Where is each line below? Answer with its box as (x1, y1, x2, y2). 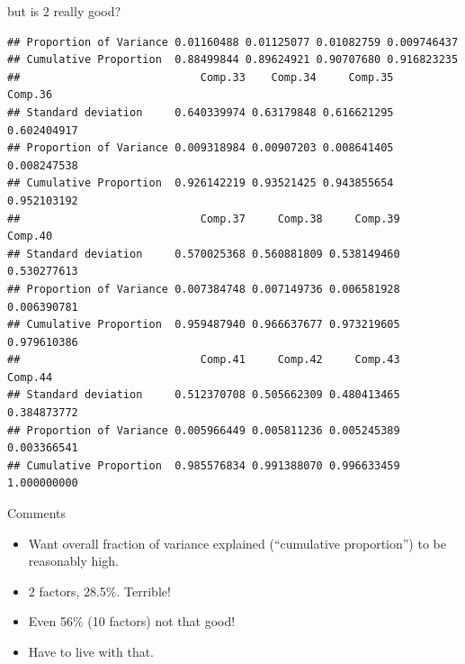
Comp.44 (7, 370, 53, 384)
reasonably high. (28, 551, 119, 570)
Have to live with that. (28, 642, 155, 660)
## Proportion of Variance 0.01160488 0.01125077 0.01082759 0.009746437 (7, 35, 459, 49)
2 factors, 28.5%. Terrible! (28, 581, 171, 600)
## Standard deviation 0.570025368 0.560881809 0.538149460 (7, 247, 400, 260)
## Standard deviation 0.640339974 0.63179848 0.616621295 (7, 105, 394, 119)
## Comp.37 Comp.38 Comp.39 (7, 212, 400, 225)
